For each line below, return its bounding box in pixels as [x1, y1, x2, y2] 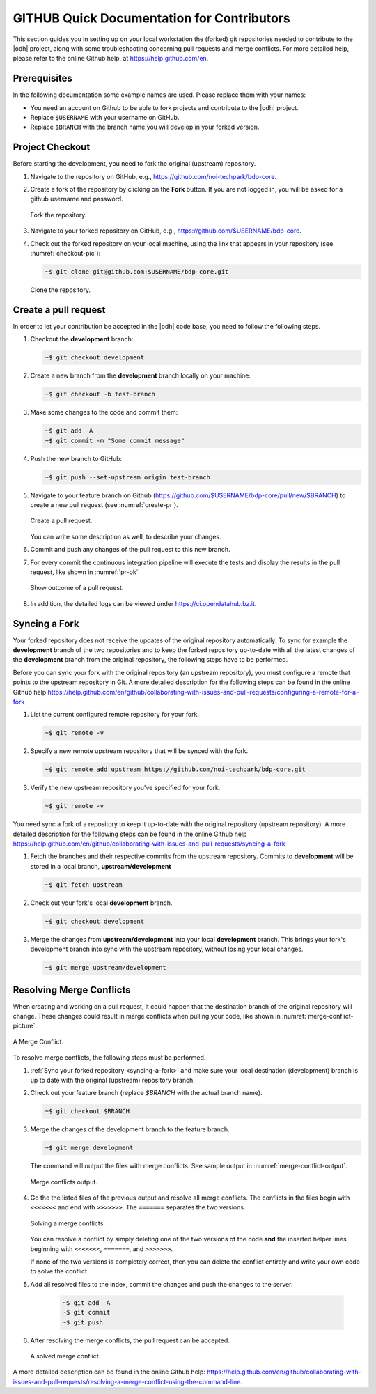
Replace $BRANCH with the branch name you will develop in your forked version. [30, 123, 260, 132]
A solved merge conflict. [30, 1352, 101, 1360]
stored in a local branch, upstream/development [30, 862, 171, 870]
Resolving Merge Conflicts [13, 984, 131, 996]
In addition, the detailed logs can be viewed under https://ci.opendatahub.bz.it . [30, 599, 257, 607]
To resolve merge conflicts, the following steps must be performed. [13, 1053, 206, 1062]
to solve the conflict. [30, 1267, 89, 1276]
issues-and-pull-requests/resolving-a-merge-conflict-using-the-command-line [13, 1377, 241, 1386]
